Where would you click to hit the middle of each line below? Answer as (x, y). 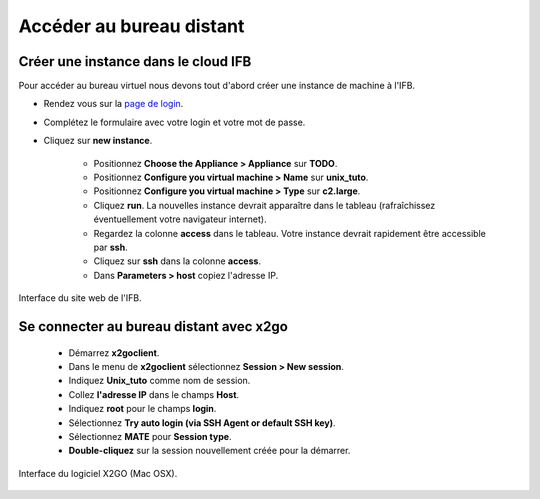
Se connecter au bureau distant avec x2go (153, 326)
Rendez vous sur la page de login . (113, 104)
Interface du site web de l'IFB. (80, 298)
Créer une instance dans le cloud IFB (135, 61)
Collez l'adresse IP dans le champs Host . (154, 394)
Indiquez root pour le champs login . (142, 409)
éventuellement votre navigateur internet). (180, 219)
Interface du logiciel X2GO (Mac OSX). (98, 473)
